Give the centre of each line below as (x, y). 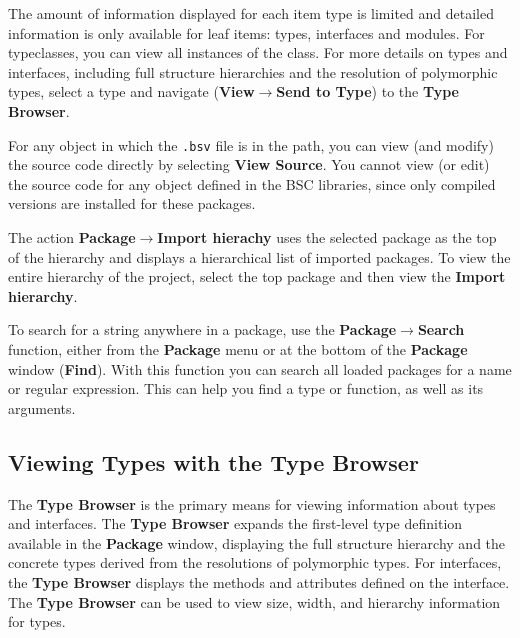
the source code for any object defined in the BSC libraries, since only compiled (252, 183)
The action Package (72, 237)
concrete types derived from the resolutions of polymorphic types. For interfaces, (255, 562)
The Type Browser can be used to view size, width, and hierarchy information (254, 601)
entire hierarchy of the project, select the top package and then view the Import (257, 276)
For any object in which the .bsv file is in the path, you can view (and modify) (251, 144)
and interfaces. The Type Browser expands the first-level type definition (235, 523)
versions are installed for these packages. (132, 203)
